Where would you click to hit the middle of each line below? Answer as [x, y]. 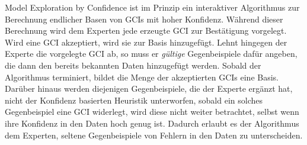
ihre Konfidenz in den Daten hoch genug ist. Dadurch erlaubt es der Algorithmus [152, 123]
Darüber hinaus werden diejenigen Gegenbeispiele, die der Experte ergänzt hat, [149, 88]
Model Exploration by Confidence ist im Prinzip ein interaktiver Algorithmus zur [152, 7]
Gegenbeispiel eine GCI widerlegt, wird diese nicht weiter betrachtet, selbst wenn [152, 112]
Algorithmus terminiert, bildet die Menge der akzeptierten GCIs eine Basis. [142, 77]
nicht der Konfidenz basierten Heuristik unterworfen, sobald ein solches [134, 100]
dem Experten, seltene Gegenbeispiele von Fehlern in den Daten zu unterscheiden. [154, 135]
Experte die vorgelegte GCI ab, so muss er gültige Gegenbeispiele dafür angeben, [151, 54]
